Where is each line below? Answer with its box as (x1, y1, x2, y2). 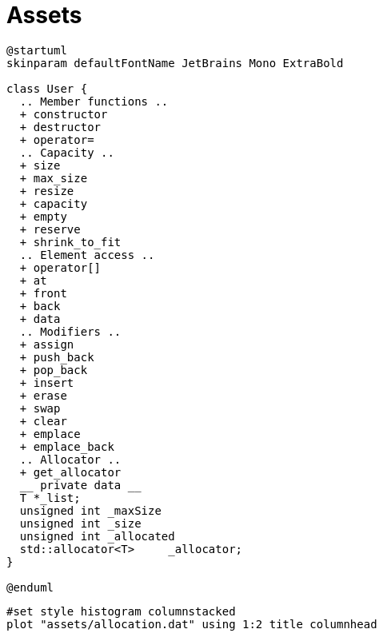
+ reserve (19, 222, 81, 236)
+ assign (19, 337, 74, 351)
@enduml (6, 580, 54, 594)
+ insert (19, 376, 74, 389)
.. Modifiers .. (19, 324, 122, 338)
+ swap (19, 401, 61, 415)
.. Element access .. (19, 248, 155, 261)
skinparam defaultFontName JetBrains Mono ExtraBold (6, 56, 344, 70)
